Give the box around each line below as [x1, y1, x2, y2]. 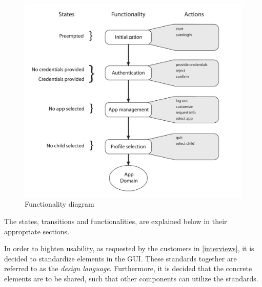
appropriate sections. [4, 226, 70, 236]
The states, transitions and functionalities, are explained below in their [4, 215, 227, 226]
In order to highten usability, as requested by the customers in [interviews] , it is [4, 243, 254, 254]
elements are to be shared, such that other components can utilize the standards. [4, 273, 258, 283]
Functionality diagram [25, 198, 94, 209]
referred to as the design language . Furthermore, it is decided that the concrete [4, 263, 252, 274]
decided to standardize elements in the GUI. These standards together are [4, 253, 237, 263]
